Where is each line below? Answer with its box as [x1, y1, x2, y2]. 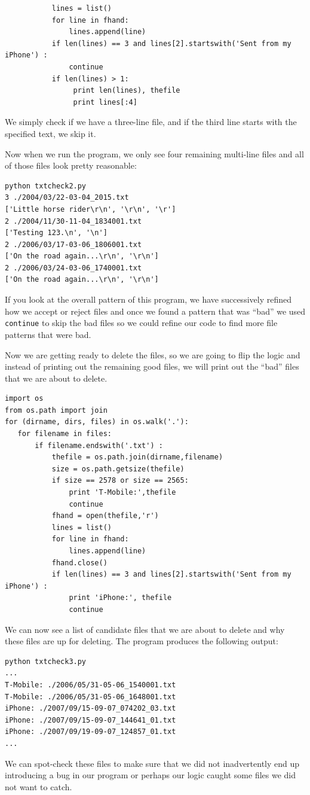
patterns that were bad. [5, 328, 91, 340]
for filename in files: [17, 430, 112, 438]
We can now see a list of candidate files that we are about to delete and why [5, 623, 285, 635]
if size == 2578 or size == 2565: [51, 476, 189, 485]
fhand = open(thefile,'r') [51, 511, 159, 520]
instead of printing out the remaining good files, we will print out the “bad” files [5, 360, 299, 373]
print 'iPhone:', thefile [69, 593, 172, 602]
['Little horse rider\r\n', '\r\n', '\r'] [5, 205, 176, 214]
